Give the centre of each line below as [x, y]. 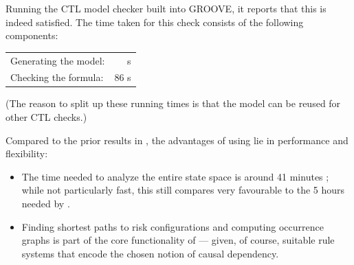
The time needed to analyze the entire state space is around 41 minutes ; [175, 176]
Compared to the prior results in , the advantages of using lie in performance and [177, 140]
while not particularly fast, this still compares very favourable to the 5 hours [183, 190]
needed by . [46, 204]
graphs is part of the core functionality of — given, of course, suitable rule [178, 240]
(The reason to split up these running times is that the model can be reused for [173, 103]
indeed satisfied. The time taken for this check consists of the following [155, 22]
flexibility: [27, 153]
